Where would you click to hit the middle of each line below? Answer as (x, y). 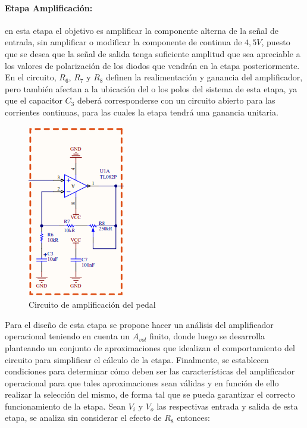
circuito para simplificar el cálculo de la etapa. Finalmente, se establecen (137, 359)
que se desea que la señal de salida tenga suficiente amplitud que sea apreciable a (153, 53)
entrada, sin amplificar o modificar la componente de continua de (123, 42)
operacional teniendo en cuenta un (68, 336)
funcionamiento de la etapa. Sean (65, 406)
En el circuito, (31, 77)
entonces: (193, 418)
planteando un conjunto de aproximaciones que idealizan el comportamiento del (150, 347)
